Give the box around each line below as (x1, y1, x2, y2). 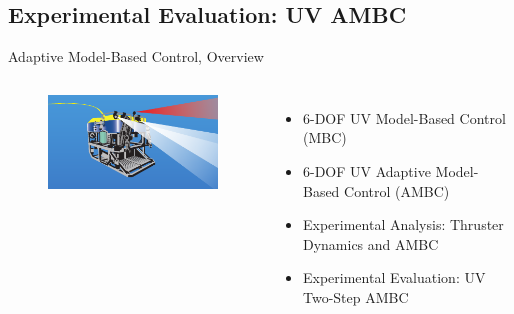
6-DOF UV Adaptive (302, 160, 431, 181)
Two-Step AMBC (302, 286, 409, 307)
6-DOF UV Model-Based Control (302, 107, 506, 128)
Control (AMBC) (344, 180, 450, 201)
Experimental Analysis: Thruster (302, 214, 504, 235)
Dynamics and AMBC (302, 233, 439, 254)
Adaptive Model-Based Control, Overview (8, 46, 264, 67)
